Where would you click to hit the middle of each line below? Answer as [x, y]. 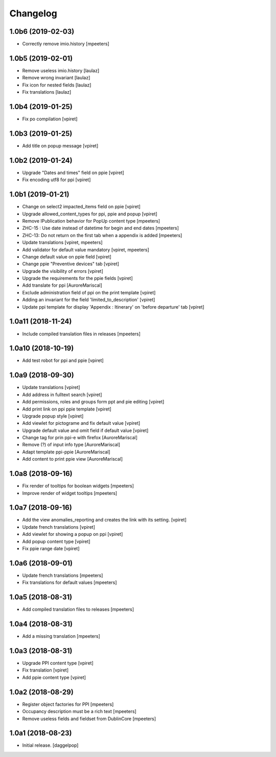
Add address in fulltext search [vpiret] [62, 395]
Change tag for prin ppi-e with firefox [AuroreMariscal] [80, 438]
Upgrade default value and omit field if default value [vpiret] [85, 430]
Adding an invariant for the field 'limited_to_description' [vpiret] [89, 300]
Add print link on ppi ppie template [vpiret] [67, 409]
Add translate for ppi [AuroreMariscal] [62, 285]
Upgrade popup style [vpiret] [53, 416]
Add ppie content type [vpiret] [54, 677]
